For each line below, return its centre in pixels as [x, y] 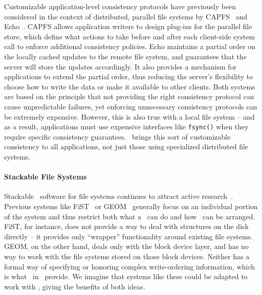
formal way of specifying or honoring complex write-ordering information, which [130, 266]
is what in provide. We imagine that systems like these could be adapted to [126, 276]
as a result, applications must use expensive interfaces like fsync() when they [126, 127]
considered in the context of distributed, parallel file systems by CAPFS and [126, 16]
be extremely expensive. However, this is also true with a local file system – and [129, 116]
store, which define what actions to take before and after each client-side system [130, 36]
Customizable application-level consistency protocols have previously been [120, 6]
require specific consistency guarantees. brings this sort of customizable [117, 136]
